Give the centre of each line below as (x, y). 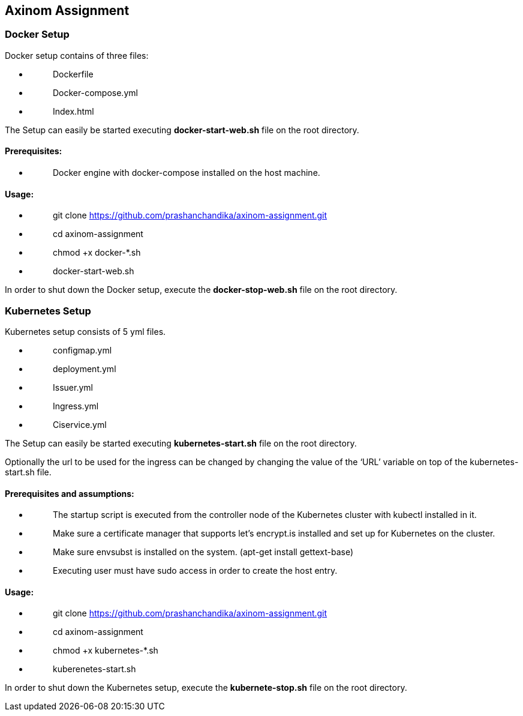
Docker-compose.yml (95, 92)
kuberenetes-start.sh (94, 669)
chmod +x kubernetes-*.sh (106, 651)
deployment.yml (85, 369)
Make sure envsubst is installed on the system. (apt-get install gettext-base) (203, 552)
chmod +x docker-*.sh (97, 253)
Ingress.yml (76, 406)
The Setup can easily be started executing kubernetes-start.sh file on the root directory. (181, 443)
